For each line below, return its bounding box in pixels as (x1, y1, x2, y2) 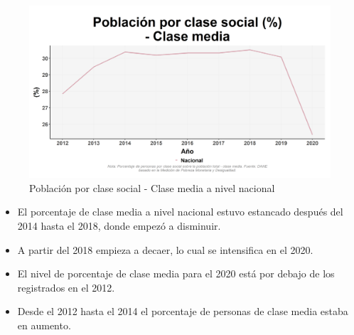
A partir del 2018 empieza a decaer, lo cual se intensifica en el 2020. (17, 242, 313, 257)
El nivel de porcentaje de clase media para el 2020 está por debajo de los (17, 266, 335, 281)
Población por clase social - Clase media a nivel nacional (29, 180, 275, 195)
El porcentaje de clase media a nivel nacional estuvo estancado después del (17, 204, 343, 219)
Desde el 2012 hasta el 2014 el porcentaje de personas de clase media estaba (17, 304, 348, 319)
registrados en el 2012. (17, 280, 115, 294)
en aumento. (17, 317, 71, 332)
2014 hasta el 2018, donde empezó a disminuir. (17, 218, 221, 233)
